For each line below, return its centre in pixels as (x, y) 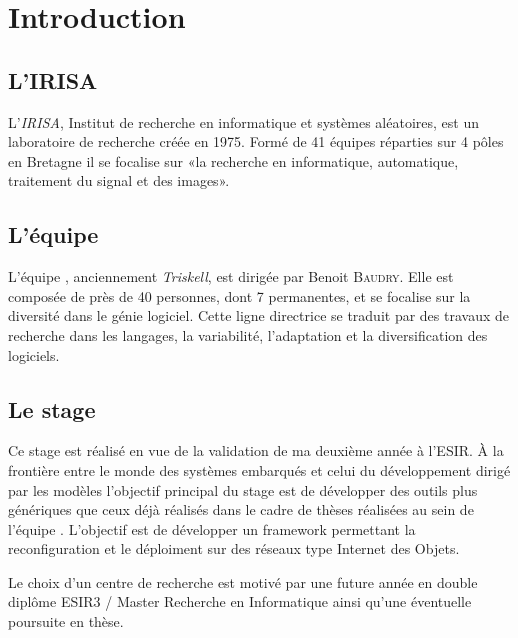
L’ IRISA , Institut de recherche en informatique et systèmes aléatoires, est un (243, 121)
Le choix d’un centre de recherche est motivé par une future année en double (243, 581)
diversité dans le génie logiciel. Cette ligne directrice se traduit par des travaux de (259, 315)
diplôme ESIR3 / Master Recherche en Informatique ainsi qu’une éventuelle (240, 601)
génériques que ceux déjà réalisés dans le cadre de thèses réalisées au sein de (241, 509)
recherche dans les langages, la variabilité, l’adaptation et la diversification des (248, 334)
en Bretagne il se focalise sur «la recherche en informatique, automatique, (233, 160)
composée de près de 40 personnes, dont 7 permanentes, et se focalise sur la (239, 295)
